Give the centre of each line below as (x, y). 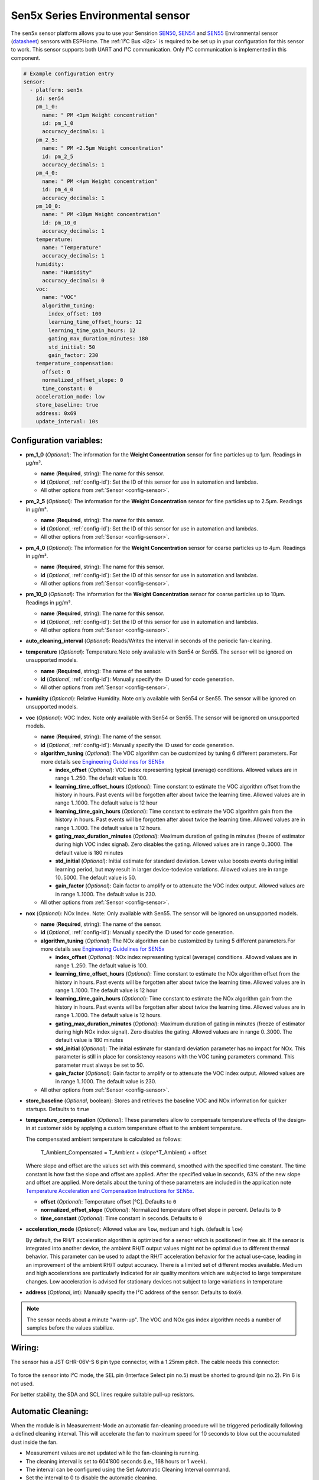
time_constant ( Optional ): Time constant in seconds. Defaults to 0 (121, 1218)
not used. (22, 1384)
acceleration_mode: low (70, 396)
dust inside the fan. (34, 1442)
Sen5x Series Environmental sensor (100, 15)
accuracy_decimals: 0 (73, 281)
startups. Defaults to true (58, 1109)
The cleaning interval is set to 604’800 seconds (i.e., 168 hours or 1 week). (116, 1461)
